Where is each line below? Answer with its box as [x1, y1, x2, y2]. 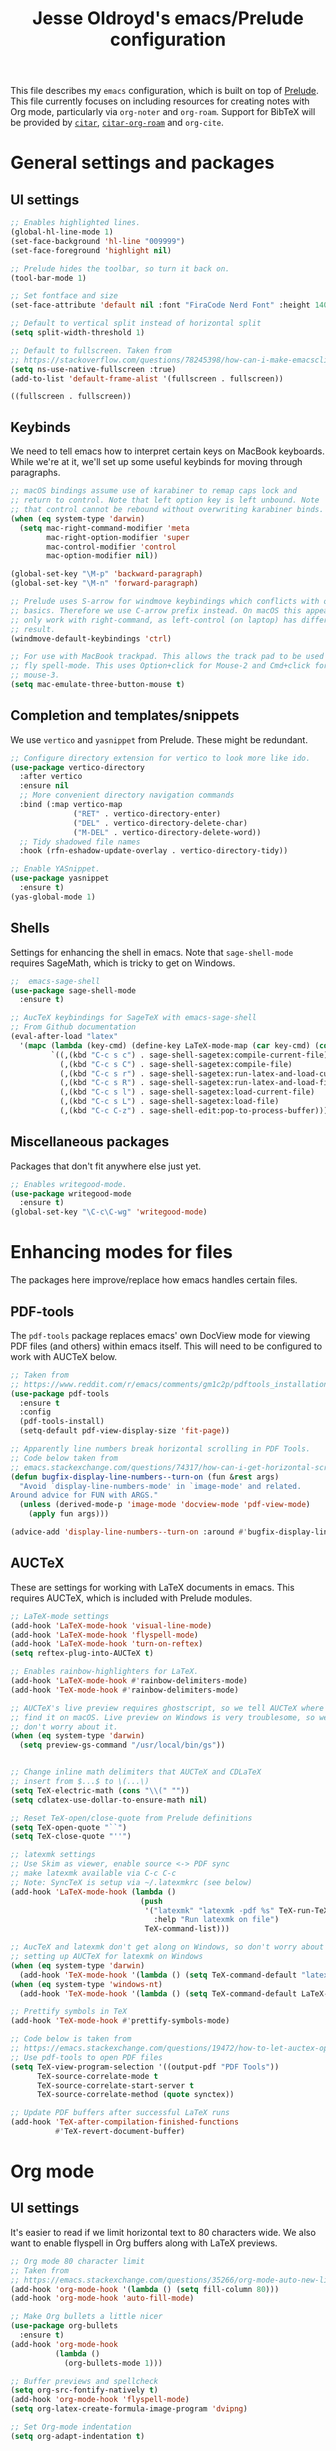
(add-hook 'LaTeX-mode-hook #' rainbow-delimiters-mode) [10, 1676, 248, 1686]
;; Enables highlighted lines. [10, 218, 141, 228]
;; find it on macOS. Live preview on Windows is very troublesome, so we [10, 1712, 329, 1722]
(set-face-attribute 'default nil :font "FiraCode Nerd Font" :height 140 [10, 300, 329, 311]
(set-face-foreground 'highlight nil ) [10, 245, 172, 256]
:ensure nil [19, 781, 70, 791]
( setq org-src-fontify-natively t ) [10, 2385, 159, 2396]
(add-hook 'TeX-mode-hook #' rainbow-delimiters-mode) [10, 1685, 240, 1695]
